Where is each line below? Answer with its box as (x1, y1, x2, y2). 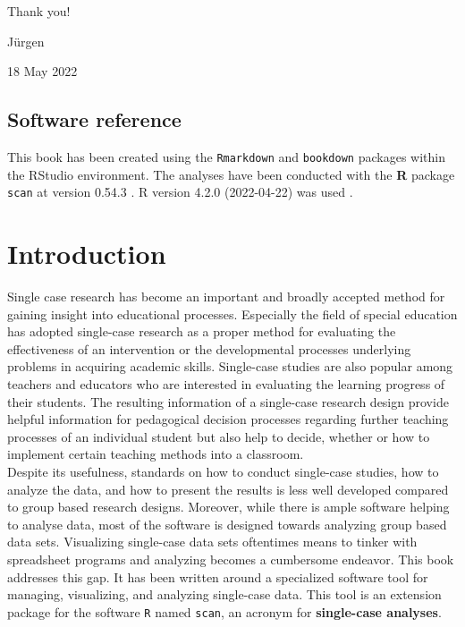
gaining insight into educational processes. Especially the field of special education (7, 304, 458, 323)
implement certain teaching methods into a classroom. (7, 445, 304, 463)
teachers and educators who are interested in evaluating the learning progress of (7, 374, 445, 393)
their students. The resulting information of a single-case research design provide (7, 392, 449, 411)
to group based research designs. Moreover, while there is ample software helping (7, 497, 450, 516)
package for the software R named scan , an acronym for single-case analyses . (7, 602, 442, 621)
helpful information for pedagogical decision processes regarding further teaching (7, 410, 449, 428)
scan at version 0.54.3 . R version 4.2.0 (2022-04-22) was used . (7, 182, 353, 201)
